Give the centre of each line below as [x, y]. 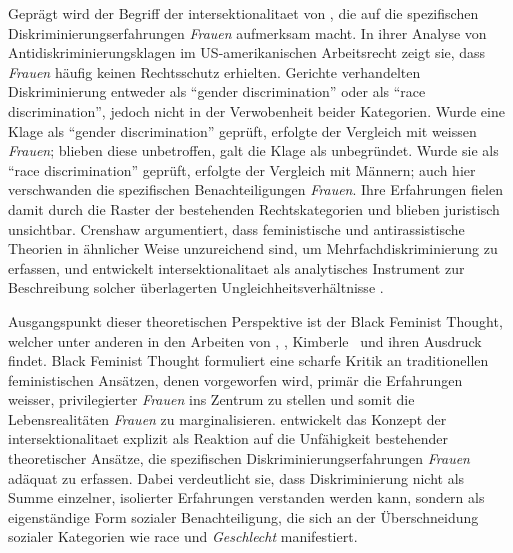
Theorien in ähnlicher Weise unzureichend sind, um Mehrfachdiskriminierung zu [253, 248]
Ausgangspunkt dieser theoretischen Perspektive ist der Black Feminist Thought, [255, 320]
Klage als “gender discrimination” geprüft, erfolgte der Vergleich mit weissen [242, 130]
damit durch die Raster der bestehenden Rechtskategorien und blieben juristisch [254, 208]
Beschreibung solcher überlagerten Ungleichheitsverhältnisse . [196, 287]
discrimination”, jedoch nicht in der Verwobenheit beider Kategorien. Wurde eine [256, 110]
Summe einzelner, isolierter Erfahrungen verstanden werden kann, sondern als [246, 497]
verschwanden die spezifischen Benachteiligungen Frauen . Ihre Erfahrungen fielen [255, 189]
